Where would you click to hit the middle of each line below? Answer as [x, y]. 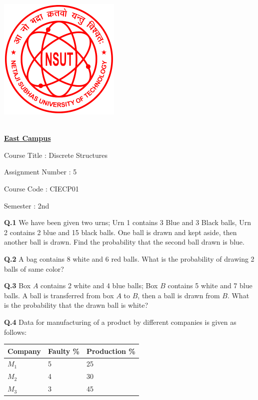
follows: [15, 332]
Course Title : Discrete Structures [56, 155]
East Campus [27, 138]
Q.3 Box [17, 285]
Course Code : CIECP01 [41, 188]
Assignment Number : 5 [40, 172]
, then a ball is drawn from [179, 295]
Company [24, 351]
